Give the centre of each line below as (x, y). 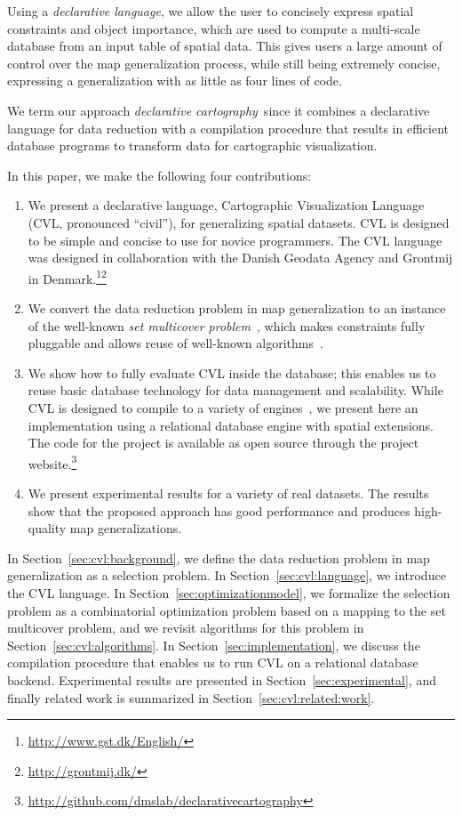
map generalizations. (126, 528)
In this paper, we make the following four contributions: (159, 175)
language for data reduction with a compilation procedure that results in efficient (228, 128)
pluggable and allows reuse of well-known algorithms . (175, 343)
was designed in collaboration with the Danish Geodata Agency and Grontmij (240, 258)
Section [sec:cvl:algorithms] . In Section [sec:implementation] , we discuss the (214, 645)
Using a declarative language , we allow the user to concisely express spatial (211, 11)
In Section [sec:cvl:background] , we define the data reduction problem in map (219, 557)
